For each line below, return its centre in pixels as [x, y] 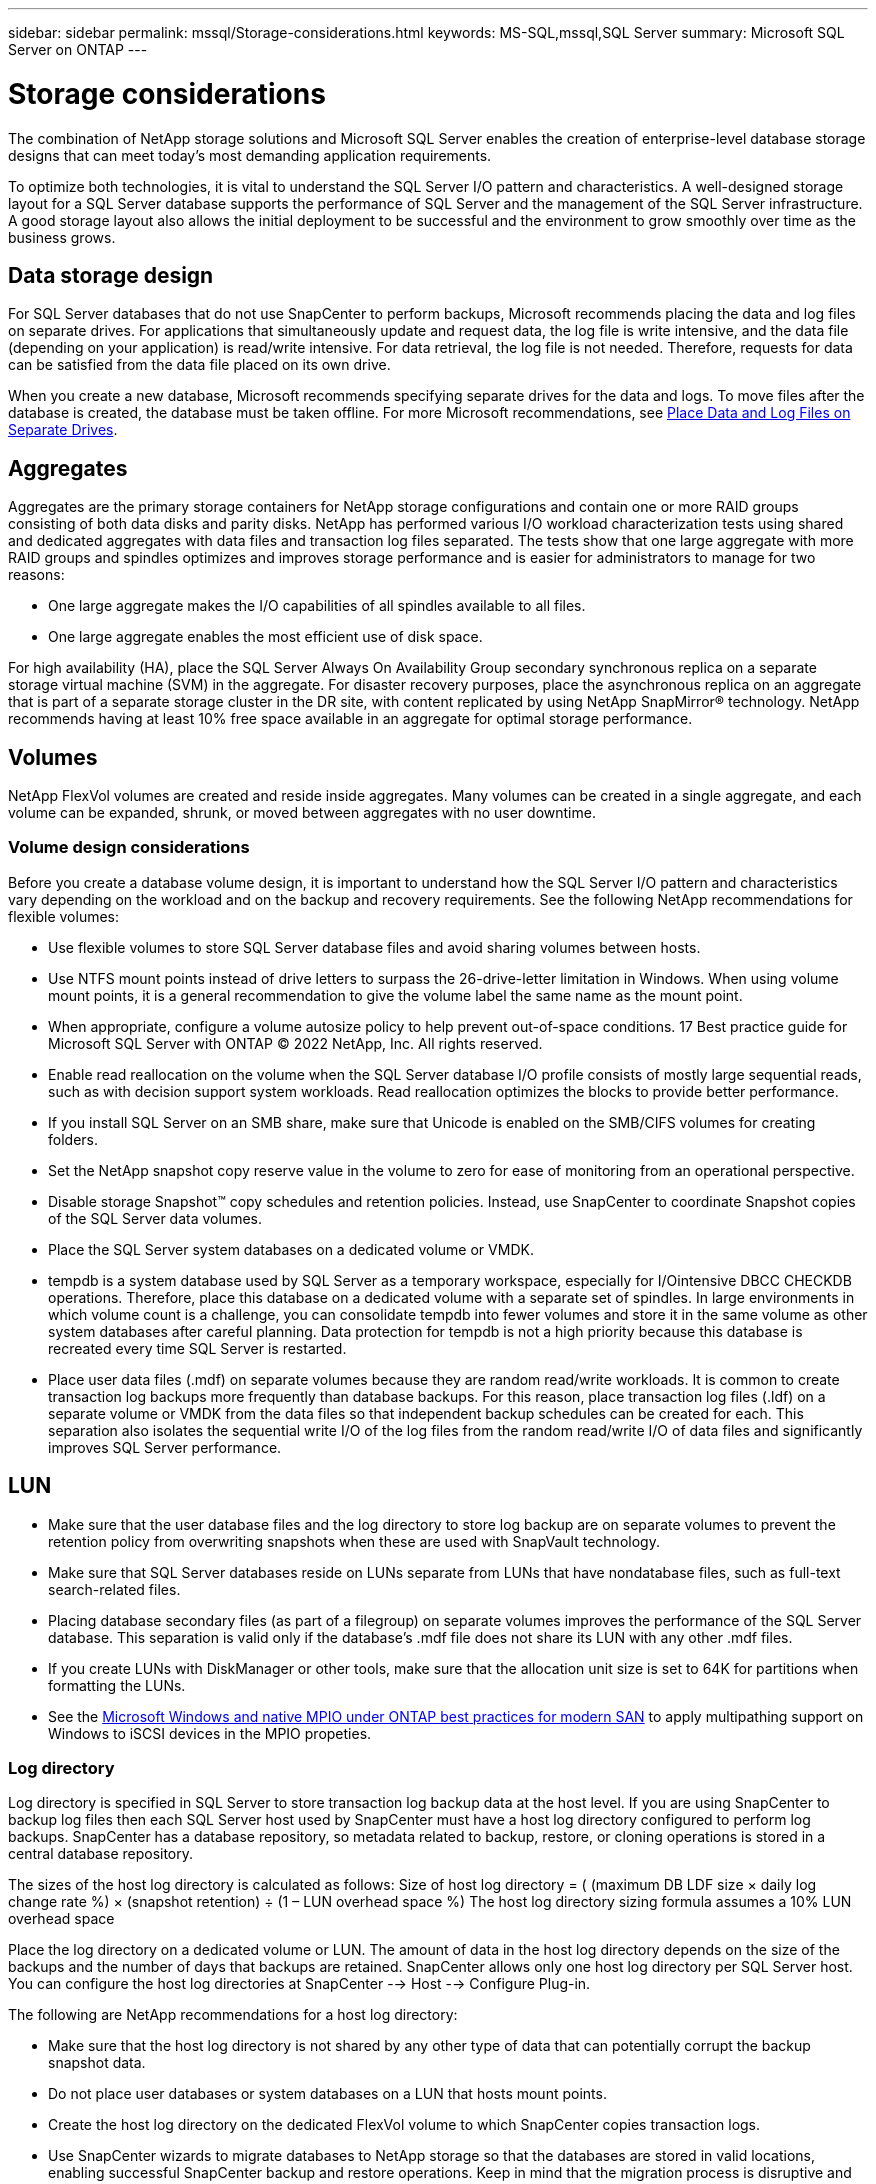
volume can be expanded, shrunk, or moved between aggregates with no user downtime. [302, 813]
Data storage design [111, 275]
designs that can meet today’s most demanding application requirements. [250, 155]
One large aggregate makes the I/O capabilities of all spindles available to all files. [317, 606]
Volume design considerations [129, 847]
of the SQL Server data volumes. [155, 1218]
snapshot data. [97, 2063]
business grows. [62, 237]
